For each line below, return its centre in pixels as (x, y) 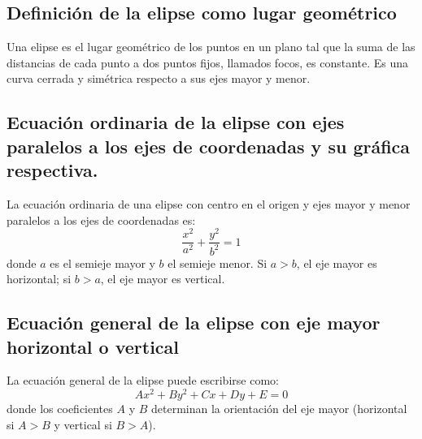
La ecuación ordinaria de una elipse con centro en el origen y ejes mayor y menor (209, 203)
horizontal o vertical (93, 346)
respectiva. (52, 170)
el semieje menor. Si (218, 263)
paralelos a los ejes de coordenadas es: (101, 219)
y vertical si (83, 424)
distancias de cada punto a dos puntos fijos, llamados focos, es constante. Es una (208, 62)
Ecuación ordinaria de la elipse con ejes (176, 122)
